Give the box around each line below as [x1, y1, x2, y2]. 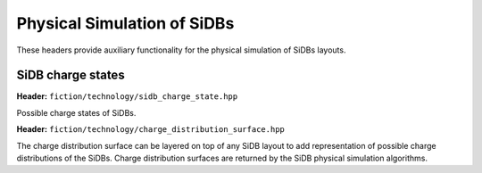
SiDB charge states [16, 68, 125, 83]
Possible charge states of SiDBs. [16, 107, 137, 118]
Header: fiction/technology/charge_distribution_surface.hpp [16, 124, 285, 135]
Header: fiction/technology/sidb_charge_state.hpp [16, 91, 238, 102]
